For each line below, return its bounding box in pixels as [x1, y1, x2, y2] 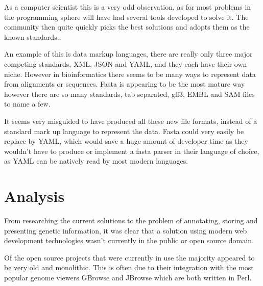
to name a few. [4, 98, 51, 109]
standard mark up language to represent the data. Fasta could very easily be [4, 125, 244, 136]
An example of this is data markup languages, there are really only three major [4, 48, 253, 59]
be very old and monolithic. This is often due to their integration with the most [4, 262, 254, 273]
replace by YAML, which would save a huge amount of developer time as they [4, 136, 248, 146]
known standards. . [4, 31, 61, 42]
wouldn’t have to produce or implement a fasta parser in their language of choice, [4, 145, 259, 156]
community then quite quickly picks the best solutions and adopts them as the [4, 21, 250, 32]
